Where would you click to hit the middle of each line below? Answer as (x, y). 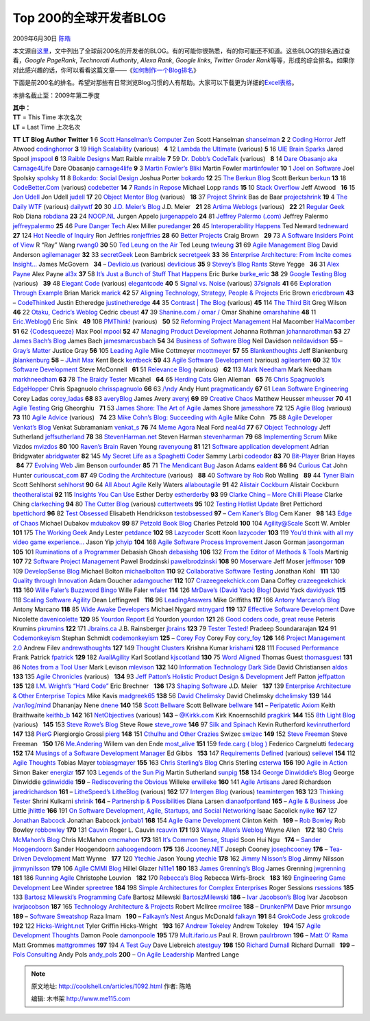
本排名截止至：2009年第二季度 (56, 95)
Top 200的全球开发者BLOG (89, 18)
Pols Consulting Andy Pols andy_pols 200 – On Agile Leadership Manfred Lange (126, 955)
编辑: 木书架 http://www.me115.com (81, 999)
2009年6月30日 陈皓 (42, 38)
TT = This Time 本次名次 (47, 117)
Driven (22, 859)
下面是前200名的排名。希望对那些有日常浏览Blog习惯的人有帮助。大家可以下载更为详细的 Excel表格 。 (155, 83)
